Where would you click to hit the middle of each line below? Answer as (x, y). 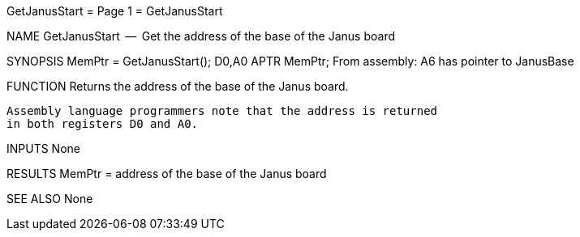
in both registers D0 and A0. (103, 124)
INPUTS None (43, 148)
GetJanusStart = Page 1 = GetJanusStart (115, 11)
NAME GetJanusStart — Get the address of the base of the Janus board (201, 36)
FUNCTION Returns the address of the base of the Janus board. (178, 86)
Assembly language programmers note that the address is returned (222, 111)
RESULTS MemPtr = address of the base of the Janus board (167, 174)
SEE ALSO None (50, 199)
